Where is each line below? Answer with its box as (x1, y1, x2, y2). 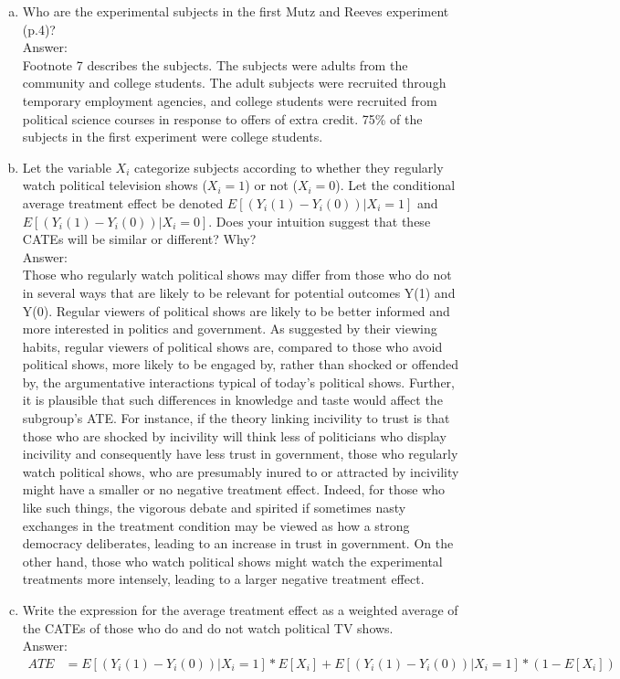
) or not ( (245, 175, 298, 195)
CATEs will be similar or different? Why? (22, 229, 257, 249)
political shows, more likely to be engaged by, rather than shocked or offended (22, 355, 458, 374)
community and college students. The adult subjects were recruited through (22, 73, 447, 92)
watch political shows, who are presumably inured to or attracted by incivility (22, 462, 459, 481)
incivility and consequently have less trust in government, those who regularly (22, 444, 458, 463)
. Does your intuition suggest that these (208, 211, 431, 230)
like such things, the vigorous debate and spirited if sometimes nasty (22, 498, 406, 517)
